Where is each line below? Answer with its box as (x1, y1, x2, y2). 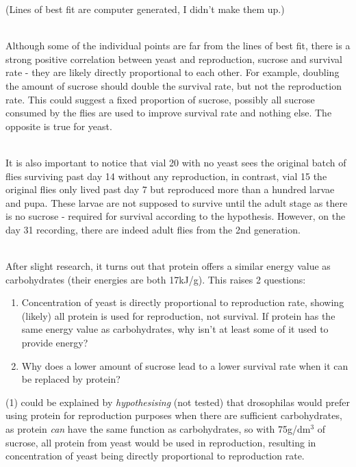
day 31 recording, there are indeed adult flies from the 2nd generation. (5, 222, 301, 236)
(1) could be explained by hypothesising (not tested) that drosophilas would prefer (5, 394, 350, 409)
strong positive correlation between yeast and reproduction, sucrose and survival (5, 51, 342, 66)
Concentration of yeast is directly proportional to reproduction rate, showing (21, 295, 344, 310)
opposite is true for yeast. (5, 118, 112, 133)
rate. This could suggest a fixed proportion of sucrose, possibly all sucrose (5, 92, 315, 106)
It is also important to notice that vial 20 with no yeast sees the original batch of (5, 155, 346, 169)
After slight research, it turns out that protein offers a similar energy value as (5, 259, 331, 273)
